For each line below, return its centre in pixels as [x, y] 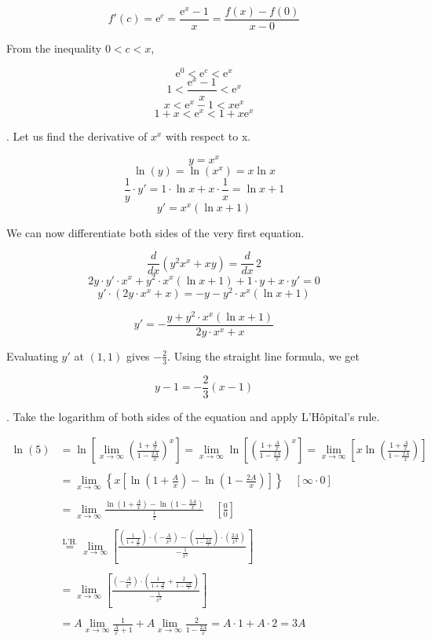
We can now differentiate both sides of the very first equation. [155, 232]
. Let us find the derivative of [77, 136]
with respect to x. [208, 136]
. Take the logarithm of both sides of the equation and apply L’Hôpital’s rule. [193, 416]
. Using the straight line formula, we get [263, 355]
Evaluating [32, 355]
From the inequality [54, 48]
